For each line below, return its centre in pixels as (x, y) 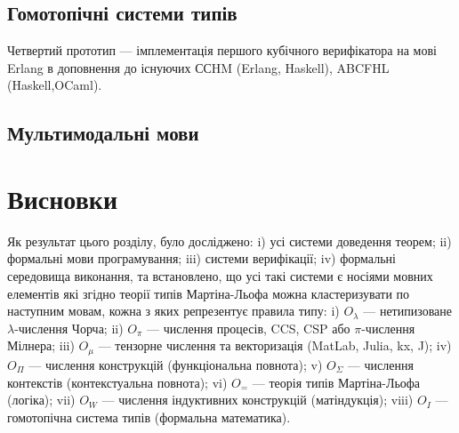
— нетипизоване (408, 311)
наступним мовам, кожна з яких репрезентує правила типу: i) (173, 311)
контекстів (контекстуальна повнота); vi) (117, 382)
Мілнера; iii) (41, 345)
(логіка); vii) (41, 400)
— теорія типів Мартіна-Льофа (336, 382)
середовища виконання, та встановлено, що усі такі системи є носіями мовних (220, 276)
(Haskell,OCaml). (55, 85)
